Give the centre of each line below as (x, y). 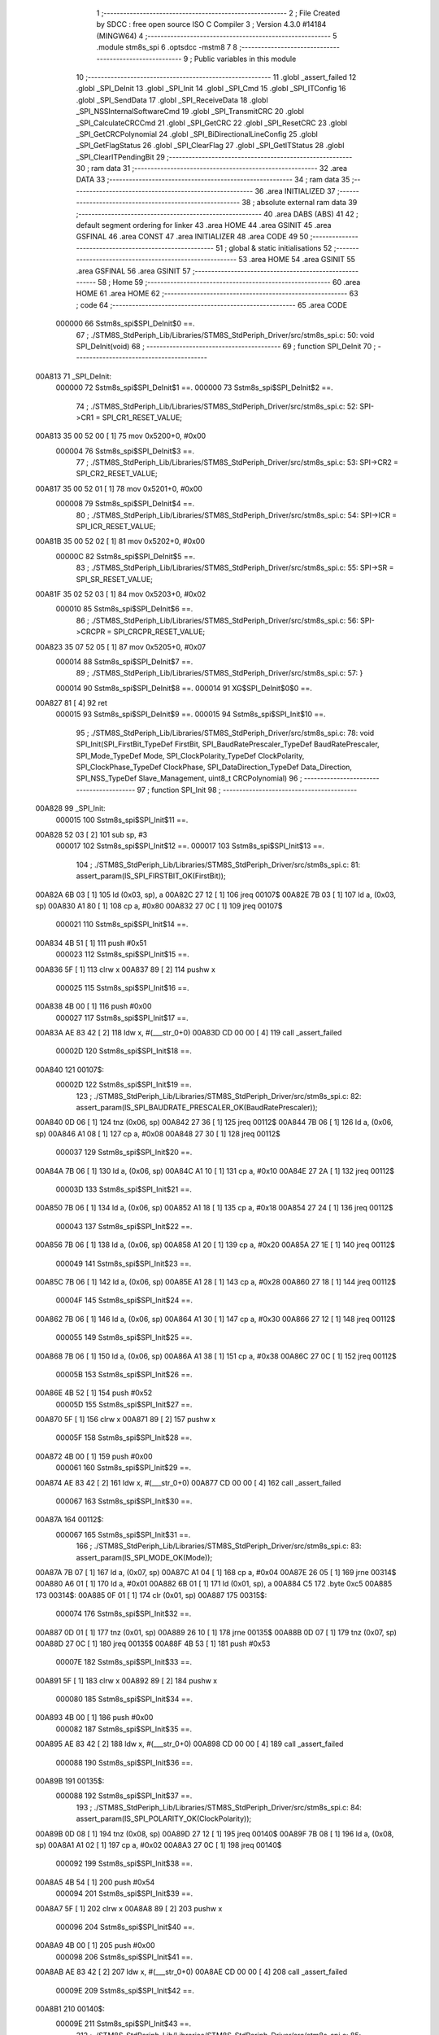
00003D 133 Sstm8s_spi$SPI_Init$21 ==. (124, 1189)
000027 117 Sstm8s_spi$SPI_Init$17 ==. (122, 1017)
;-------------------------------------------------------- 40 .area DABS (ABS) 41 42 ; (217, 214)
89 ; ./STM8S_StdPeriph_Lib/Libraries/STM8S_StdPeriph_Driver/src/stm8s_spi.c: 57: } (219, 673)
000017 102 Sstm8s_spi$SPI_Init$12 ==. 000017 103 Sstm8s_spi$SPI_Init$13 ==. (190, 846)
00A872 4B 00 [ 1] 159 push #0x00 (94, 1456)
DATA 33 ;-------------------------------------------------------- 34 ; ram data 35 (213, 180)
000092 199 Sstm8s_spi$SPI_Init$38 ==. (124, 1863)
